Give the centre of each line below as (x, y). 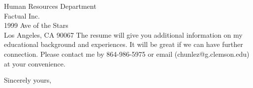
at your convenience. (35, 63)
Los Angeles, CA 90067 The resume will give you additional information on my (123, 34)
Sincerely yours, (28, 80)
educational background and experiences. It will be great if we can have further (124, 44)
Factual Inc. (22, 15)
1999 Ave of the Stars (36, 25)
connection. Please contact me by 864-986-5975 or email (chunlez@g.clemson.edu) (127, 54)
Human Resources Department (50, 6)
